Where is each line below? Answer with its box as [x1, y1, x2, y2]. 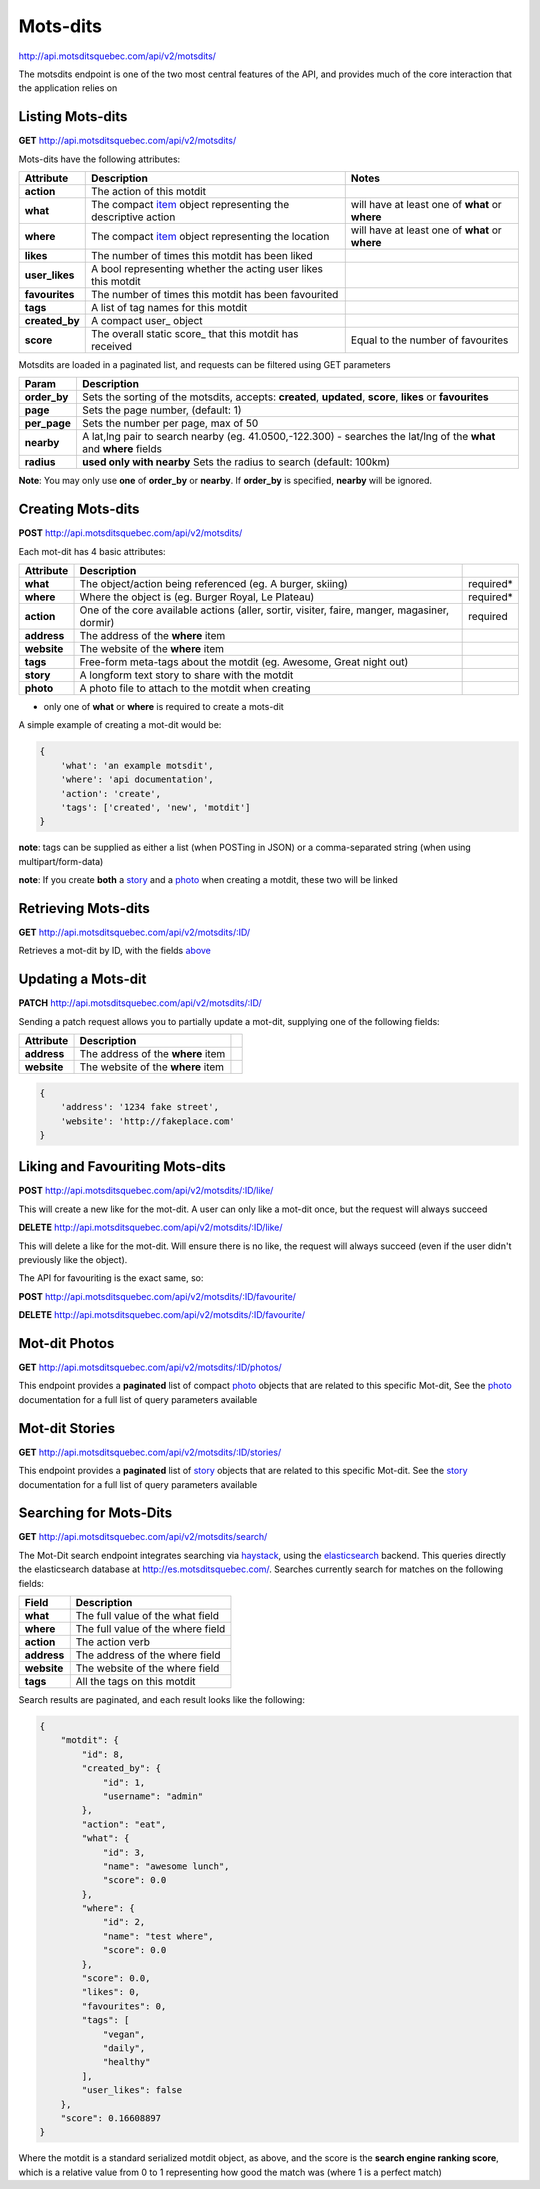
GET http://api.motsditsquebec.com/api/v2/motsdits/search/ [18, 1531, 268, 1543]
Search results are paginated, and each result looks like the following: [18, 1694, 305, 1706]
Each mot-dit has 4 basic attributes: [18, 545, 166, 557]
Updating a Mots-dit [18, 971, 147, 988]
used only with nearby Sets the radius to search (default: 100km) [81, 455, 390, 469]
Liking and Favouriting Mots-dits [18, 1158, 227, 1175]
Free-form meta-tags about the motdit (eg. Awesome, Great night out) [79, 655, 409, 669]
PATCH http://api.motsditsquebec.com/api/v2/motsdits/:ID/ [18, 997, 262, 1009]
